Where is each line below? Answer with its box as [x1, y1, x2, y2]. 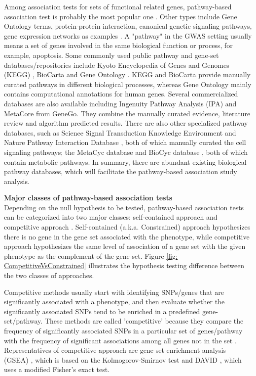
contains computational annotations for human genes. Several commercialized [4, 89, 238, 99]
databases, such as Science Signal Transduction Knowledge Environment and [4, 127, 236, 138]
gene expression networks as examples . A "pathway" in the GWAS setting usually [4, 30, 252, 41]
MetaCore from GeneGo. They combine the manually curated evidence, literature [4, 108, 251, 118]
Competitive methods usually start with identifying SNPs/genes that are [4, 286, 224, 297]
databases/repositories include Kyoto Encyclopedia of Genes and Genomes [4, 59, 229, 70]
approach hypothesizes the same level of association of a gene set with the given [4, 241, 246, 251]
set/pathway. [4, 316, 43, 326]
